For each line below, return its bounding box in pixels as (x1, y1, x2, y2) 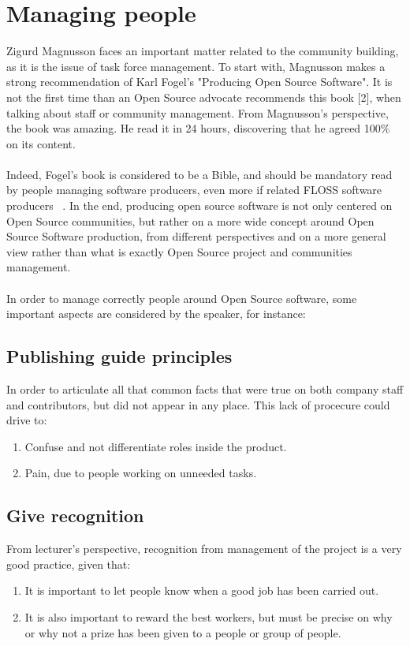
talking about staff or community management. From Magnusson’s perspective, (6, 104, 389, 121)
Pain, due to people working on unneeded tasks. (24, 465, 257, 481)
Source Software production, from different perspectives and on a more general (6, 228, 386, 245)
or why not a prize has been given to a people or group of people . (24, 624, 341, 640)
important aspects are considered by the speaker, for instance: (6, 305, 306, 322)
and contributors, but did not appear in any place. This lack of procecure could (6, 396, 390, 413)
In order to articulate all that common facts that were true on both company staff (6, 381, 404, 398)
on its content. (6, 135, 76, 151)
